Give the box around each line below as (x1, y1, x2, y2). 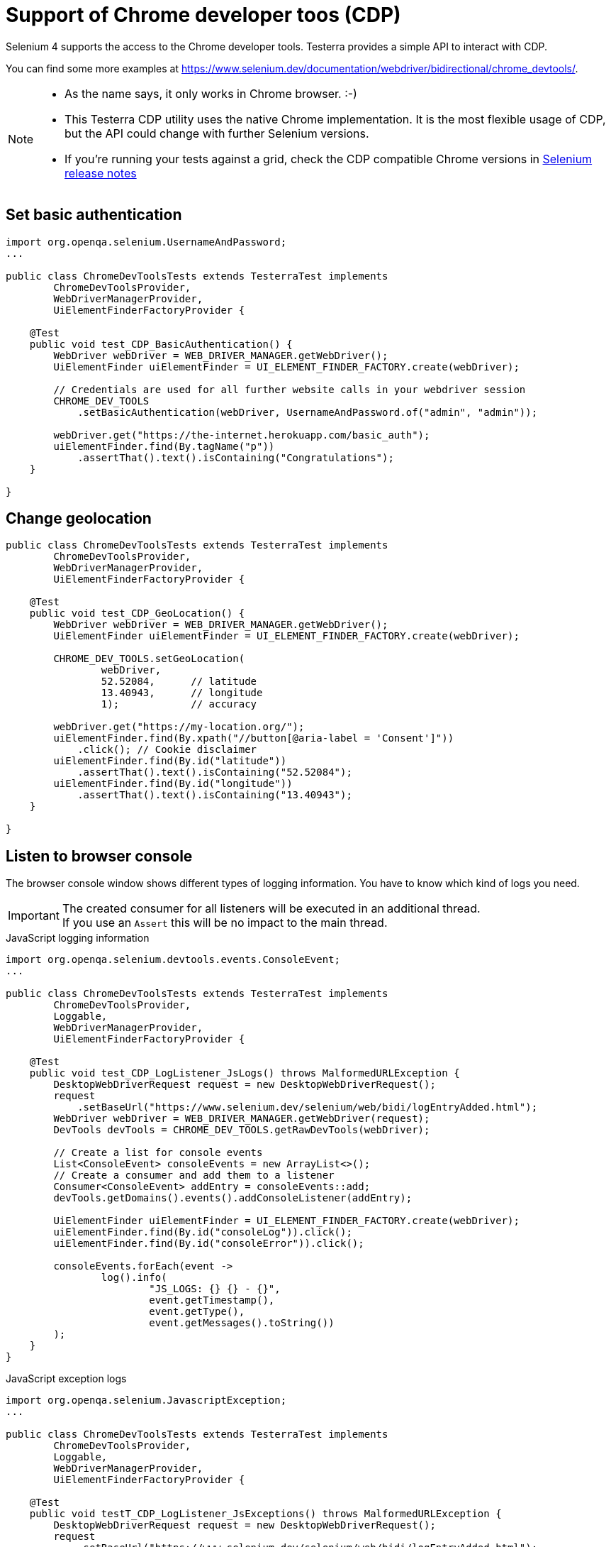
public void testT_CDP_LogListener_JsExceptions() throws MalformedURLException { (29, 1508, 502, 1520)
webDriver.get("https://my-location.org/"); (53, 721, 305, 733)
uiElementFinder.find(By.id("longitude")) (53, 778, 293, 790)
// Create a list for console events (53, 1147, 263, 1159)
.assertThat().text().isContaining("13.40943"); (77, 789, 352, 801)
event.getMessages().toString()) (149, 1317, 335, 1329)
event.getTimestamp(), (149, 1294, 275, 1306)
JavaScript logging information (6, 932, 150, 945)
